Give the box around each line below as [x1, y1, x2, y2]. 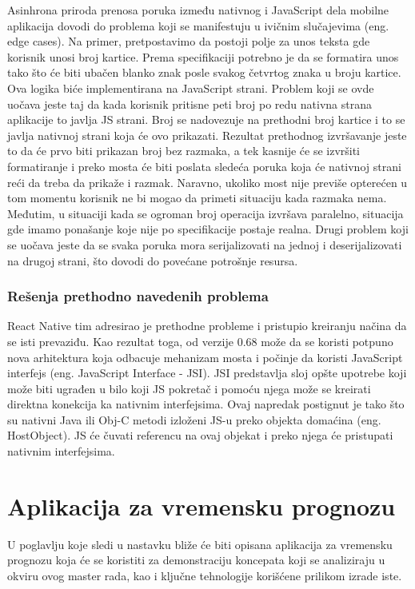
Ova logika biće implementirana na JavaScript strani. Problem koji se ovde [7, 79, 374, 96]
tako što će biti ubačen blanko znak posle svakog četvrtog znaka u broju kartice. [7, 64, 401, 81]
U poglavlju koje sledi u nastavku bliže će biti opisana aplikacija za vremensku [7, 535, 393, 552]
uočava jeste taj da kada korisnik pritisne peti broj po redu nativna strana [7, 95, 372, 112]
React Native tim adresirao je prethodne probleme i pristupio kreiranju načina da [7, 317, 407, 334]
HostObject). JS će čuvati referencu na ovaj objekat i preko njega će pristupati [7, 427, 393, 444]
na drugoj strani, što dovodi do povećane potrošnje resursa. [7, 252, 298, 269]
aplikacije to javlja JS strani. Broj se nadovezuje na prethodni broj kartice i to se [7, 111, 405, 128]
